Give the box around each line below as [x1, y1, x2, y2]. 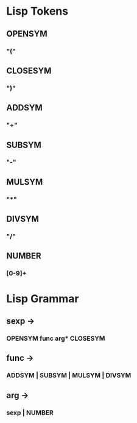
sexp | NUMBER [6, 408, 54, 417]
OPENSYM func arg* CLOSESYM [6, 334, 105, 343]
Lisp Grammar [6, 291, 79, 305]
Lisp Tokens [6, 4, 69, 18]
